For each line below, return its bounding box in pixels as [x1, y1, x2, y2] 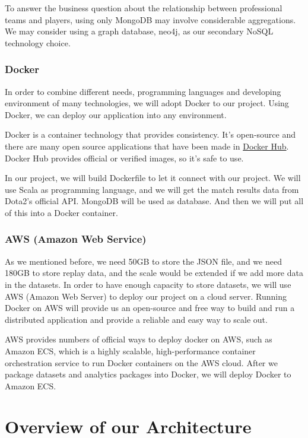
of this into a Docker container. [5, 206, 118, 218]
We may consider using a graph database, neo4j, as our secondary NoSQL [5, 25, 274, 37]
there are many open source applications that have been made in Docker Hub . [5, 139, 289, 152]
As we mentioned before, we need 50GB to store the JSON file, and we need [5, 255, 282, 267]
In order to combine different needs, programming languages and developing [5, 85, 281, 97]
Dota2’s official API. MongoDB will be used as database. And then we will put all [5, 195, 304, 207]
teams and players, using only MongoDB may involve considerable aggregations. [5, 13, 296, 26]
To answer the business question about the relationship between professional [5, 2, 282, 14]
